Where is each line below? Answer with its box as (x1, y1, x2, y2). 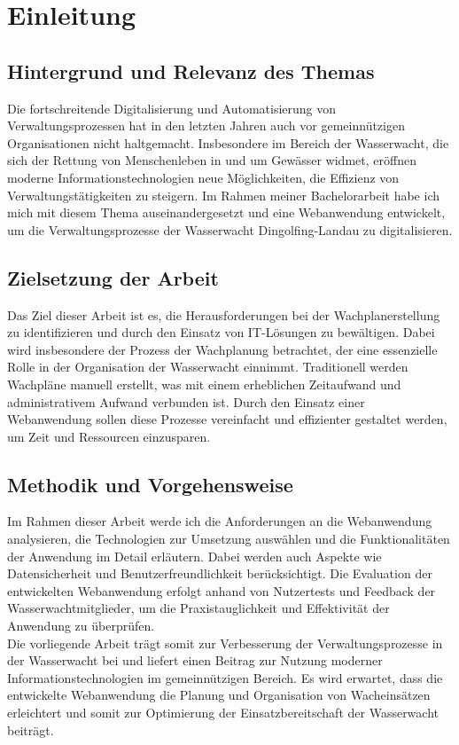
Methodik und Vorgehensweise (7, 470, 293, 498)
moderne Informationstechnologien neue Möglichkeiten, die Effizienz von (7, 168, 400, 186)
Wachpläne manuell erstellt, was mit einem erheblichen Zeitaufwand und (7, 374, 401, 393)
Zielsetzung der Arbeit (7, 263, 219, 291)
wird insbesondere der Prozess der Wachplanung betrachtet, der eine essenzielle (7, 340, 438, 358)
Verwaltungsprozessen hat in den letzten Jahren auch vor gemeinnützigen (7, 116, 405, 135)
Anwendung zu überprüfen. (7, 616, 155, 635)
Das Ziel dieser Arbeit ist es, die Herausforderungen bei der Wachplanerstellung (7, 305, 440, 324)
